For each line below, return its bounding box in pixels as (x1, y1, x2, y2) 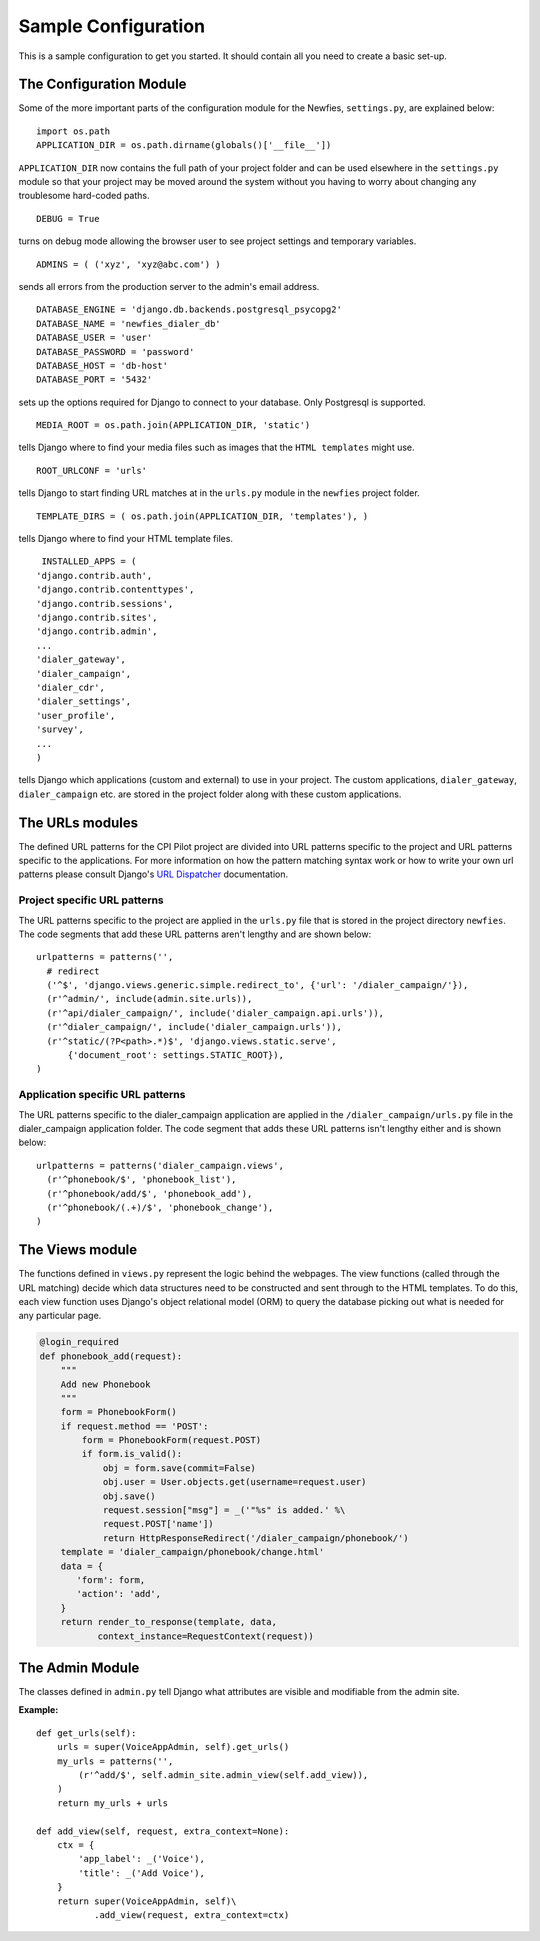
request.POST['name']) (102, 1518, 214, 1530)
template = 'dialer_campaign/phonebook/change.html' (60, 1546, 325, 1558)
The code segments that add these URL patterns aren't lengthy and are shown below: (18, 928, 372, 940)
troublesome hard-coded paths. (18, 190, 150, 202)
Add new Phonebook (60, 1378, 151, 1390)
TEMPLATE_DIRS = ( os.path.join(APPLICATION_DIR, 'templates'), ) (36, 510, 369, 522)
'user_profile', (36, 710, 116, 721)
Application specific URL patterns (18, 1088, 186, 1102)
